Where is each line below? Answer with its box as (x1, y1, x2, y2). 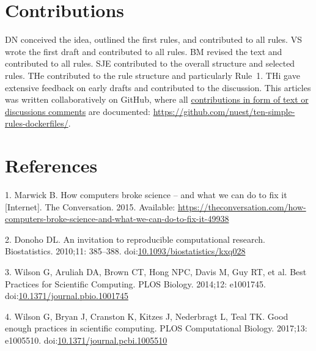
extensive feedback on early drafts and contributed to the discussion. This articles (5, 81, 311, 94)
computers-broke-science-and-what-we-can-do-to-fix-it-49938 (5, 212, 229, 225)
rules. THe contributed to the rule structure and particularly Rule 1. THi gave (5, 68, 300, 81)
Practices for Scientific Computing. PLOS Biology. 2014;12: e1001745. (5, 277, 266, 290)
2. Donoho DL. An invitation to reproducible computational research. (5, 232, 265, 245)
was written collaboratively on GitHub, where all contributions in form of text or (5, 93, 309, 106)
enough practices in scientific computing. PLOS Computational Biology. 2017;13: (5, 322, 307, 334)
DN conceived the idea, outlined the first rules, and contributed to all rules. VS (5, 33, 302, 46)
